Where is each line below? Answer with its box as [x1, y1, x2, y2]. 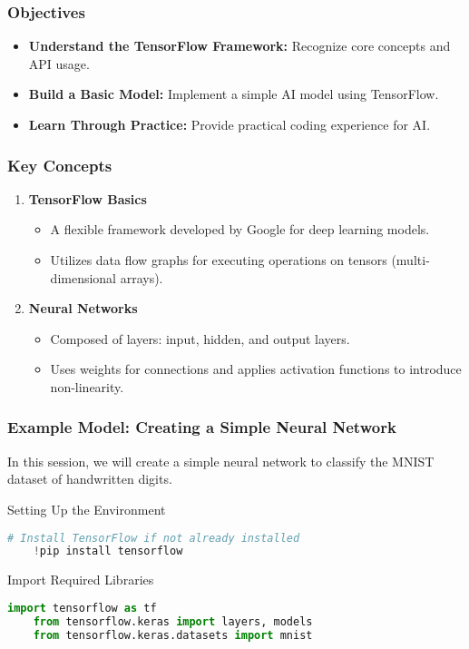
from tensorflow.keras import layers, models [33, 615, 313, 628]
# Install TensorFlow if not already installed [7, 531, 300, 545]
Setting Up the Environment [7, 499, 166, 518]
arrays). [120, 268, 163, 287]
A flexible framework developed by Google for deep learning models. [50, 220, 430, 239]
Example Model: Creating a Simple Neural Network [7, 416, 396, 438]
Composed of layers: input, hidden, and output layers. [50, 329, 350, 348]
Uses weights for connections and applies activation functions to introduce [50, 359, 462, 379]
